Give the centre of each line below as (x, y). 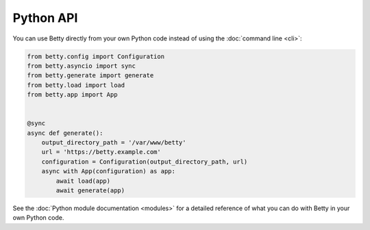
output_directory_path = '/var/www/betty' (114, 143)
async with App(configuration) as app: (109, 171)
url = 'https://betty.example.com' (101, 152)
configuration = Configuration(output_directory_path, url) (145, 162)
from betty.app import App (72, 95)
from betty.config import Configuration (96, 56)
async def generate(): (65, 133)
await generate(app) (90, 191)
